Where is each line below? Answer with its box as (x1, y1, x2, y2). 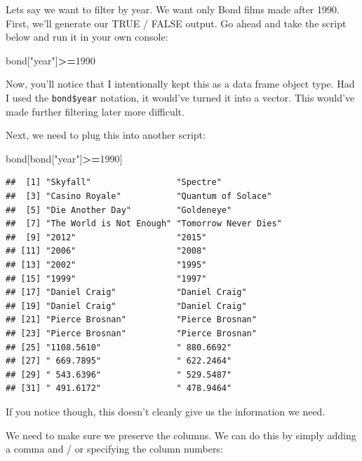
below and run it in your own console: (6, 29, 168, 44)
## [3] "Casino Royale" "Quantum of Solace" (6, 191, 272, 201)
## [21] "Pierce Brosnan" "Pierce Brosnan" (6, 315, 257, 325)
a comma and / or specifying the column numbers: (6, 441, 223, 456)
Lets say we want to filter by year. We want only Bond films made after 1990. (6, 2, 340, 16)
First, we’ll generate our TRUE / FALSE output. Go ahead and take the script (6, 15, 347, 30)
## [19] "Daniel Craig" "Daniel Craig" (6, 301, 247, 311)
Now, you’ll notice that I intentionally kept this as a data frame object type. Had (6, 76, 355, 91)
